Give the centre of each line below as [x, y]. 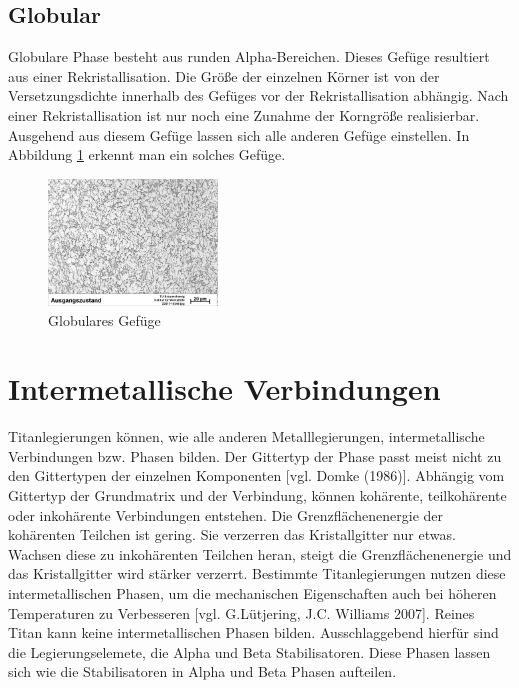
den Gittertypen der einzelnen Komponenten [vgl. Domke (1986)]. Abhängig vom [256, 475]
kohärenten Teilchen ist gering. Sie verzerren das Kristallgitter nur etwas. [232, 534]
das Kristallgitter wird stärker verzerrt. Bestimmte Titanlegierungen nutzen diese [257, 573]
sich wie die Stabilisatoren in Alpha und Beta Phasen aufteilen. [202, 671]
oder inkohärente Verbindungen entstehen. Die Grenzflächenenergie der [226, 514]
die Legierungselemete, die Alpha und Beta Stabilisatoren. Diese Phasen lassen [249, 651]
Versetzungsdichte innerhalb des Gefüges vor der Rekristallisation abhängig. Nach [258, 95]
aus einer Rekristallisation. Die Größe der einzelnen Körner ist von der [224, 75]
